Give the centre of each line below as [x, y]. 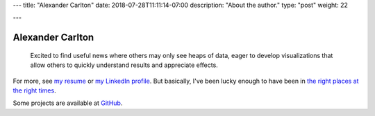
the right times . [34, 90]
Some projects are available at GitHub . [68, 103]
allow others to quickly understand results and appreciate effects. [124, 65]
